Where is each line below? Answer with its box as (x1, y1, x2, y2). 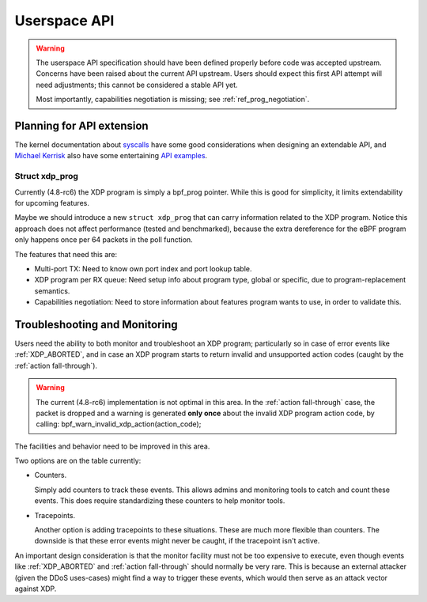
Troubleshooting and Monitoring (14, 317, 178, 331)
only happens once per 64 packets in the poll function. (14, 235, 193, 244)
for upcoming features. (14, 198, 90, 207)
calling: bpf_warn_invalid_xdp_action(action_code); (36, 419, 202, 429)
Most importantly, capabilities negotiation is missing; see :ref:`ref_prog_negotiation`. (36, 95, 310, 104)
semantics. (34, 286, 70, 296)
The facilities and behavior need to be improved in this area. (14, 441, 210, 451)
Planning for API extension (14, 119, 149, 132)
